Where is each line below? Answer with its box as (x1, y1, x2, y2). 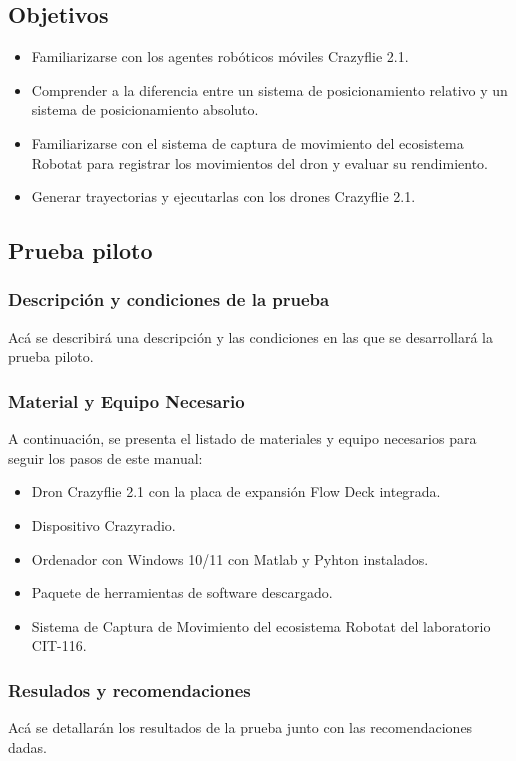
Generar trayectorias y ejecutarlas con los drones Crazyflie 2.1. (31, 186, 416, 207)
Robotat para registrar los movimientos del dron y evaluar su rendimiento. (31, 152, 488, 173)
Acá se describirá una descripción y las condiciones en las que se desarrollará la (8, 326, 493, 347)
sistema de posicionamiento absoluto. (31, 99, 259, 120)
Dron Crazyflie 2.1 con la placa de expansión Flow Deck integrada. (31, 481, 441, 502)
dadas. (8, 736, 47, 757)
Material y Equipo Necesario (8, 388, 245, 413)
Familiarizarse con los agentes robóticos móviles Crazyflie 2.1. (31, 46, 409, 67)
